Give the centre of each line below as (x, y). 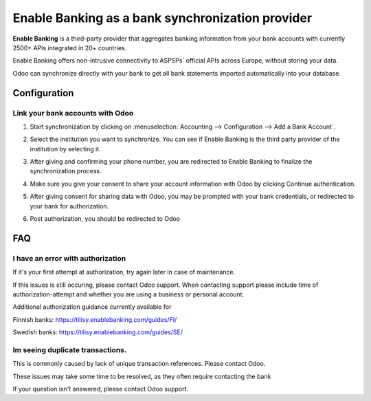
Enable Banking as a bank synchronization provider (162, 18)
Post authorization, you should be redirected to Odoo (105, 219)
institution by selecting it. (65, 149)
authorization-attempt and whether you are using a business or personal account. (128, 294)
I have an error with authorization (69, 258)
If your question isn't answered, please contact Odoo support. (101, 389)
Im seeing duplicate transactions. (70, 349)
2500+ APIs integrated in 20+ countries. (70, 47)
